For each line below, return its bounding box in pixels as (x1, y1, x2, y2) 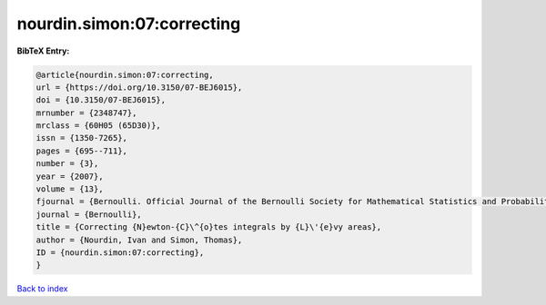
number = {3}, (35, 159, 99, 169)
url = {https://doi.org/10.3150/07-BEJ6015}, (35, 82, 243, 93)
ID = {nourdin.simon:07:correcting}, (35, 248, 205, 258)
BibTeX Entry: (16, 45, 70, 56)
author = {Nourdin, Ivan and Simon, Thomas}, (35, 234, 243, 245)
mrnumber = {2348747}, (35, 107, 137, 118)
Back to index (16, 283, 68, 294)
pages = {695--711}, (35, 145, 127, 156)
